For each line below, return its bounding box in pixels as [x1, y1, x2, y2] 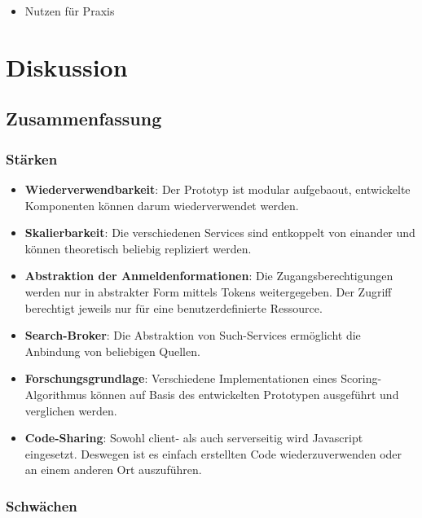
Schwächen [6, 495, 77, 516]
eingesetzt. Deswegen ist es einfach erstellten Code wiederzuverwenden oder [24, 445, 402, 462]
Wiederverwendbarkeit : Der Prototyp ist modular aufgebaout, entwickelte [24, 180, 411, 197]
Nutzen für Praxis [24, 2, 115, 19]
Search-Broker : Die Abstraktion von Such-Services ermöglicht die [24, 327, 361, 344]
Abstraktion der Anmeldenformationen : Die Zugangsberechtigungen [24, 267, 393, 284]
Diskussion [6, 50, 128, 83]
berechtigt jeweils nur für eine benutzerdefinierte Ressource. [24, 299, 323, 316]
